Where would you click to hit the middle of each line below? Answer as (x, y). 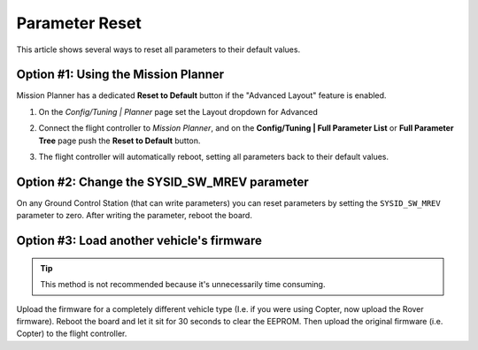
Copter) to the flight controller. (72, 334)
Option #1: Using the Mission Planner (120, 75)
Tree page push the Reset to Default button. (119, 141)
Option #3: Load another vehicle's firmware (139, 241)
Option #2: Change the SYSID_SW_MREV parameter (162, 182)
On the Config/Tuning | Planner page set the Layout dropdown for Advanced (178, 111)
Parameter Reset (79, 23)
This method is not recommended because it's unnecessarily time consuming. (183, 285)
